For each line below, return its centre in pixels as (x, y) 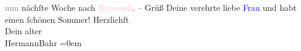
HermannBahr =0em (43, 42)
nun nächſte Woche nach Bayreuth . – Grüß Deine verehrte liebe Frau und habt (151, 7)
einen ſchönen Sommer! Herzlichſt (67, 19)
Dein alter (24, 31)
